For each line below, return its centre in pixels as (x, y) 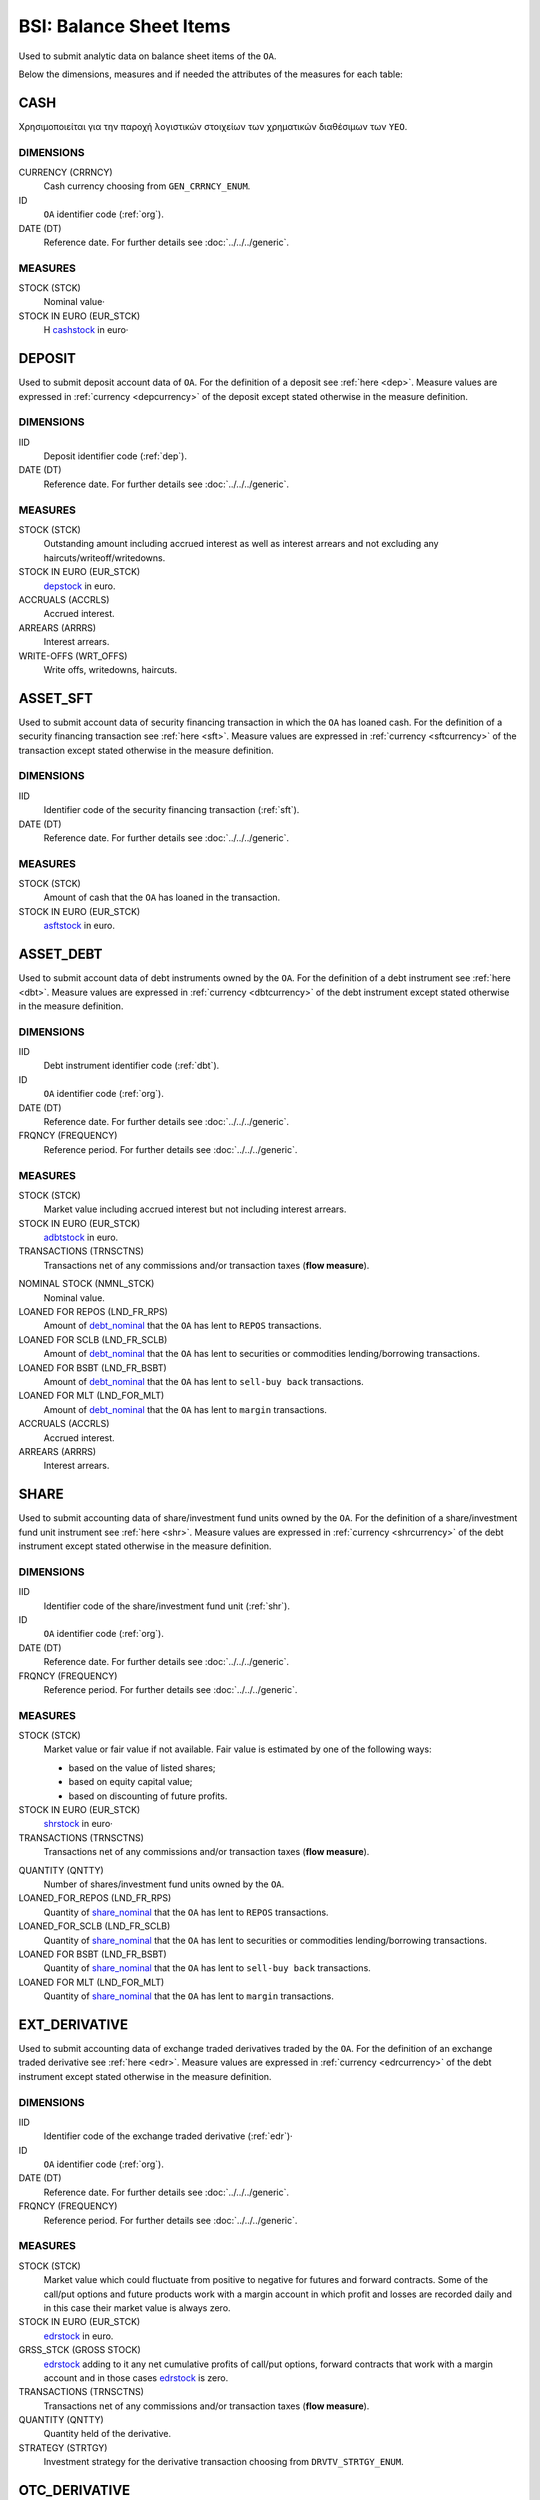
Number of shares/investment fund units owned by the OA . (164, 1884)
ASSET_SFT (56, 698)
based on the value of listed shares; (142, 1767)
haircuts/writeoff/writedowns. (104, 557)
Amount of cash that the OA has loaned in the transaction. (162, 897)
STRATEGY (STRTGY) (63, 2447)
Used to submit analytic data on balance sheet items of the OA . (147, 56)
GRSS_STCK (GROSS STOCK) (80, 2350)
